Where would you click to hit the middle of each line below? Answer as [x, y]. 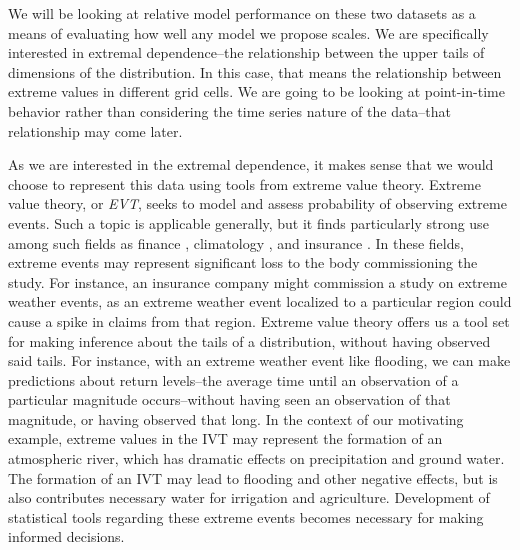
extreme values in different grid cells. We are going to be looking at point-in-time [256, 91]
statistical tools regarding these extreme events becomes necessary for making [246, 516]
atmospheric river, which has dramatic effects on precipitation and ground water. [256, 458]
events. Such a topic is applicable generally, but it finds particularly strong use [248, 222]
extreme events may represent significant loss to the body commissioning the [243, 262]
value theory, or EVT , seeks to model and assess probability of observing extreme [257, 203]
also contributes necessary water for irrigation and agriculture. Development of [249, 497]
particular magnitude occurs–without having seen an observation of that [229, 399]
